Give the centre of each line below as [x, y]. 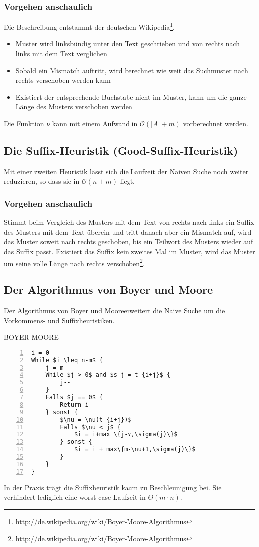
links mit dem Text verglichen [61, 54]
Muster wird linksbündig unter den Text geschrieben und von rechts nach [128, 44]
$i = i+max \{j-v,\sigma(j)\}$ [126, 434]
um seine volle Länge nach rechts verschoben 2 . [74, 262]
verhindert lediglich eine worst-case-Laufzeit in [75, 497]
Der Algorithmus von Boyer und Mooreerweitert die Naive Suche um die [115, 311]
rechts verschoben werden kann [63, 80]
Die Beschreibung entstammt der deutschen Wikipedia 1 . [89, 26]
